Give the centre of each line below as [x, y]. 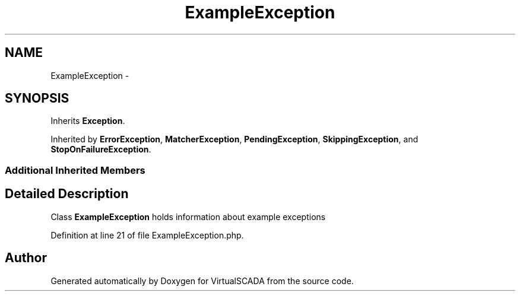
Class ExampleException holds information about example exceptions [188, 217]
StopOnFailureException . [101, 149]
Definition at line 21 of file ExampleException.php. [147, 235]
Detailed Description [67, 194]
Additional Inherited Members [75, 170]
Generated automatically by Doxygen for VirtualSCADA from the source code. [202, 281]
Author [26, 258]
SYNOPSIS [37, 98]
